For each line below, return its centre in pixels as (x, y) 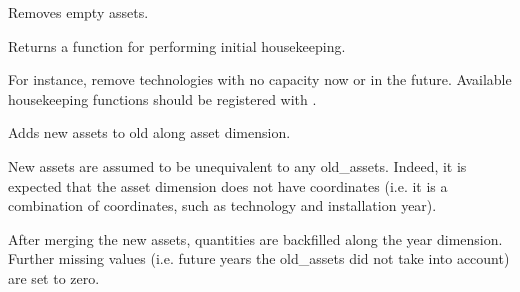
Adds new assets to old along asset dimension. (149, 132)
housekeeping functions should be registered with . (162, 98)
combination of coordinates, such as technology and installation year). (222, 205)
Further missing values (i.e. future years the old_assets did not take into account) (259, 258)
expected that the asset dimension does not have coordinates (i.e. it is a (228, 185)
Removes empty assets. (78, 12)
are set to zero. (54, 277)
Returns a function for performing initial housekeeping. (177, 45)
